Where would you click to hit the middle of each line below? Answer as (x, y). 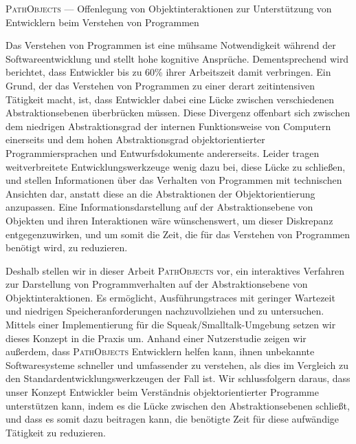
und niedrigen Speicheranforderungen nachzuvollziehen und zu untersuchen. (165, 311)
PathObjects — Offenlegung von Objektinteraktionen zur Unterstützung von (169, 8)
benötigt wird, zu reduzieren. (67, 247)
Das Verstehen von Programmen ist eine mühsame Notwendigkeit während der (171, 45)
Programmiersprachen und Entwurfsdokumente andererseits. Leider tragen (163, 152)
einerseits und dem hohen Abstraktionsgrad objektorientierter (135, 139)
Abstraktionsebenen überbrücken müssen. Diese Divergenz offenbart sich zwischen (178, 113)
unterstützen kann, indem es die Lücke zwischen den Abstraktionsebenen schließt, (178, 405)
